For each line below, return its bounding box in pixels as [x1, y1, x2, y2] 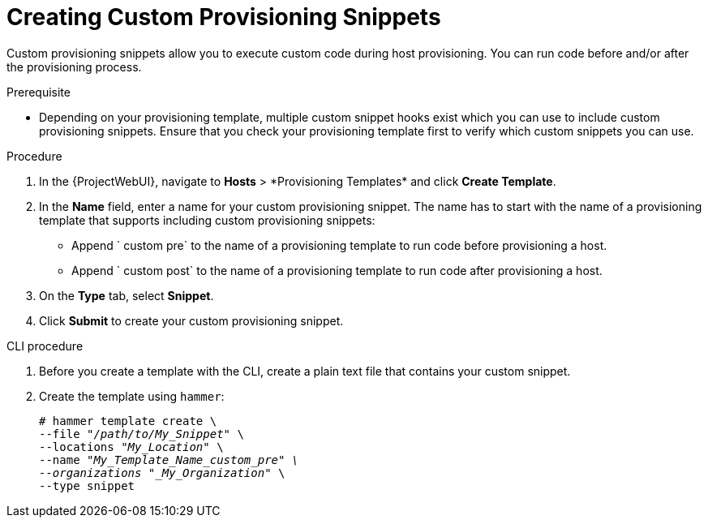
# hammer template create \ [39, 414, 217, 427]
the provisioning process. [6, 59, 142, 74]
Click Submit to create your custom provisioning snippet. [39, 313, 344, 328]
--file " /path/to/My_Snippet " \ [39, 427, 244, 440]
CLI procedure [6, 338, 84, 353]
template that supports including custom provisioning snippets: [39, 213, 375, 227]
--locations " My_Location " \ [39, 440, 224, 453]
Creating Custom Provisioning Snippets [6, 3, 441, 31]
